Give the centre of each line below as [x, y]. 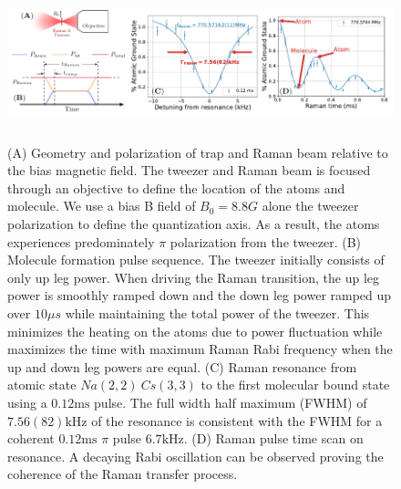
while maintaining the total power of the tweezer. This [217, 313]
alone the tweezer [310, 206]
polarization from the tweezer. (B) [265, 241]
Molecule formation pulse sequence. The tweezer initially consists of [196, 260]
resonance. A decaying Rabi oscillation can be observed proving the [195, 456]
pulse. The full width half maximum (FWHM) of [231, 402]
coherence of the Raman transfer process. [123, 474]
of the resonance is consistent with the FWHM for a [237, 420]
